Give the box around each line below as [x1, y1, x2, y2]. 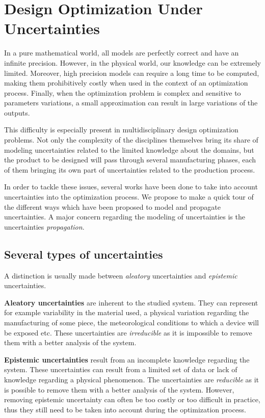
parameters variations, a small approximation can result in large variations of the [4, 97, 258, 108]
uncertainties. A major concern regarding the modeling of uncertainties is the [4, 211, 245, 222]
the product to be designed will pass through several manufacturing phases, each [4, 154, 256, 165]
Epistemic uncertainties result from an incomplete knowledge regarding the [4, 354, 250, 365]
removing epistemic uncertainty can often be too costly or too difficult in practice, [4, 394, 260, 405]
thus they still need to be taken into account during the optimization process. [4, 404, 246, 414]
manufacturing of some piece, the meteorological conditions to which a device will [4, 317, 259, 327]
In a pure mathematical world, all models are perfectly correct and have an [4, 47, 239, 58]
